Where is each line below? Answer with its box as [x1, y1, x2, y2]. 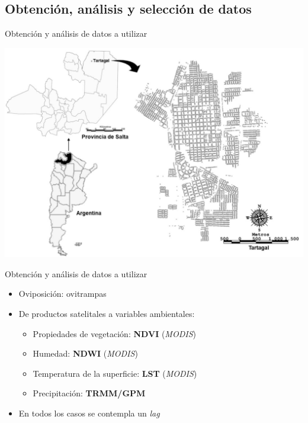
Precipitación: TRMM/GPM [33, 387, 146, 399]
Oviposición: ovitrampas [18, 287, 107, 300]
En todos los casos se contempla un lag [18, 406, 160, 419]
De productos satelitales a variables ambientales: [18, 307, 195, 319]
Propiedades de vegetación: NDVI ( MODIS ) [33, 327, 196, 339]
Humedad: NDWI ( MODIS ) [33, 347, 138, 360]
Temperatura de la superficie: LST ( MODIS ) [33, 367, 197, 379]
